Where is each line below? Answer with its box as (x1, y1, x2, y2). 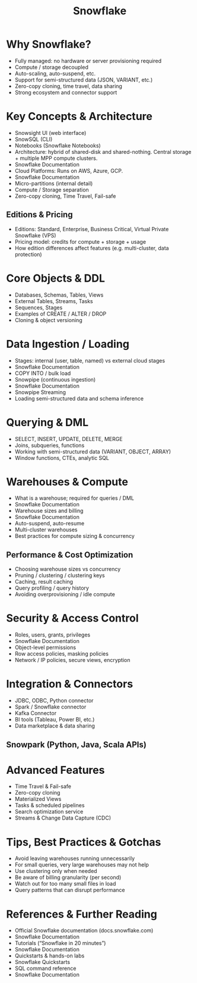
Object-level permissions (14, 644, 76, 651)
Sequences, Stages (14, 304, 63, 311)
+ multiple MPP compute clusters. (14, 155, 98, 162)
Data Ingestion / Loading (6, 337, 129, 351)
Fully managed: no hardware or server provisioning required (14, 57, 162, 64)
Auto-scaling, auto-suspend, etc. (14, 70, 96, 77)
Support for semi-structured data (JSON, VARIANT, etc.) (14, 76, 153, 83)
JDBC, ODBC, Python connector (14, 697, 94, 704)
